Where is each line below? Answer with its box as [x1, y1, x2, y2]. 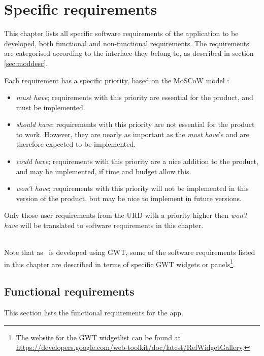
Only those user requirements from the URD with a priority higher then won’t [4, 210, 247, 220]
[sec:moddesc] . [4, 57, 48, 68]
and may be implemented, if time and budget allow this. [16, 166, 191, 176]
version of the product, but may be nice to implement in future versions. [16, 192, 242, 203]
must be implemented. [16, 102, 85, 112]
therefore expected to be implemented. [16, 139, 136, 149]
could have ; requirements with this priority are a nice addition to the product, [16, 156, 258, 167]
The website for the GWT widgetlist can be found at [16, 332, 181, 342]
